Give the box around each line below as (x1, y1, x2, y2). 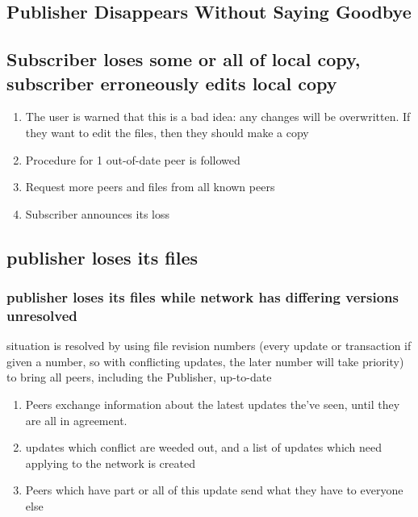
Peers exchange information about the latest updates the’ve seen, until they (25, 396, 400, 413)
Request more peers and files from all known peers (25, 178, 275, 195)
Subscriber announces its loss (25, 205, 169, 222)
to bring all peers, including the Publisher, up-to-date (6, 369, 272, 386)
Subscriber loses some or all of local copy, (6, 47, 361, 72)
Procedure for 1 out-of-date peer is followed (25, 151, 240, 168)
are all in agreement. (25, 411, 127, 428)
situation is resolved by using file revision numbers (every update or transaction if (6, 337, 412, 354)
